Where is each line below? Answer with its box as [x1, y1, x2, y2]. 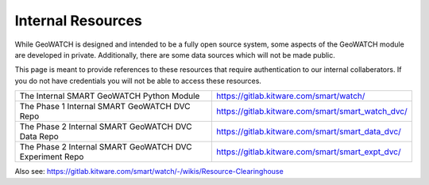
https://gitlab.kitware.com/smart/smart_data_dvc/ [215, 126, 401, 138]
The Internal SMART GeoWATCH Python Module [19, 91, 200, 102]
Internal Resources [14, 12, 143, 29]
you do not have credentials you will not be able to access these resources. [14, 76, 262, 85]
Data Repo [19, 131, 59, 142]
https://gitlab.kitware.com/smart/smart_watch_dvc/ [215, 106, 408, 117]
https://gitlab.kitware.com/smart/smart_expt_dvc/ [215, 146, 401, 157]
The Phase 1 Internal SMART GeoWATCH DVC [19, 101, 191, 112]
